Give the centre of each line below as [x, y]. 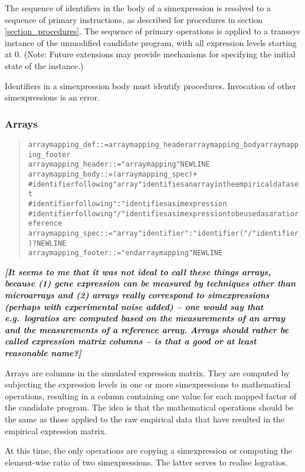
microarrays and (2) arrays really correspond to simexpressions [137, 295]
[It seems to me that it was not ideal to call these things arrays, [138, 271]
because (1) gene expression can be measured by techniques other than [150, 283]
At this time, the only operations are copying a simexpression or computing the [149, 450]
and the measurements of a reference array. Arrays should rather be [147, 329]
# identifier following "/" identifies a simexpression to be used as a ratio [161, 214]
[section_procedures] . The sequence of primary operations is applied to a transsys [152, 31]
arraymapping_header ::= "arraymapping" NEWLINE [119, 165]
